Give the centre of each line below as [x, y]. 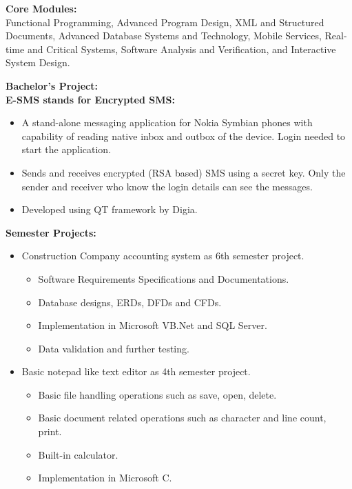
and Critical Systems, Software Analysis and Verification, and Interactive [182, 49]
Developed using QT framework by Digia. [110, 209]
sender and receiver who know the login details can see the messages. [167, 186]
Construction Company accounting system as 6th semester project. [163, 256]
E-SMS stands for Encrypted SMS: [90, 99]
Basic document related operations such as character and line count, [182, 418]
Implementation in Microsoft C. [105, 478]
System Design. [38, 62]
